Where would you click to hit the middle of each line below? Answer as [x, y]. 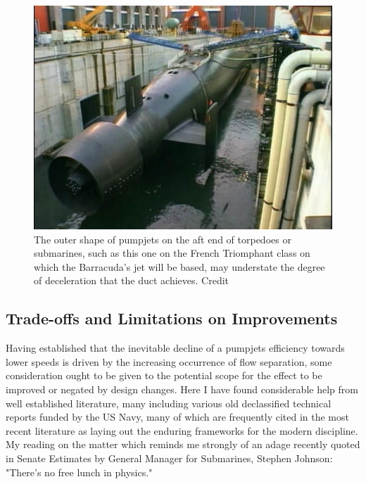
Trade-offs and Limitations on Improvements [172, 318]
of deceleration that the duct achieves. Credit [132, 280]
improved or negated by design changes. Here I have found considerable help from [182, 389]
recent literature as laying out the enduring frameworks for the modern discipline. [182, 430]
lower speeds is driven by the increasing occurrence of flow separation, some [169, 361]
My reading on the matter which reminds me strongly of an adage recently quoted [183, 444]
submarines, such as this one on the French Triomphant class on [172, 253]
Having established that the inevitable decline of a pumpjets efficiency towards [175, 348]
